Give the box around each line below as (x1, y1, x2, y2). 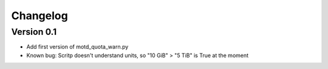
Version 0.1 (11, 26, 57, 37)
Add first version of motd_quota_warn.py (26, 43, 129, 50)
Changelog (11, 9, 68, 22)
